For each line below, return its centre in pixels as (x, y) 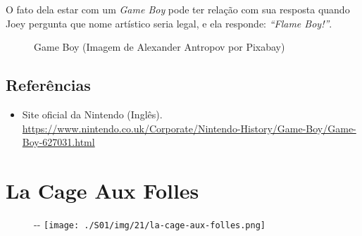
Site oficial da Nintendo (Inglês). (92, 114)
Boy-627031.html (58, 142)
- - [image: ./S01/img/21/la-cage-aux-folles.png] (150, 224)
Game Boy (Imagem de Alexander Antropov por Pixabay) (160, 47)
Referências (48, 85)
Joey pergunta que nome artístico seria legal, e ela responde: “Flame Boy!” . (169, 23)
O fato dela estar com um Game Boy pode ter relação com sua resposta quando (178, 9)
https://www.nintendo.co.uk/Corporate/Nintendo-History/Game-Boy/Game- (189, 128)
